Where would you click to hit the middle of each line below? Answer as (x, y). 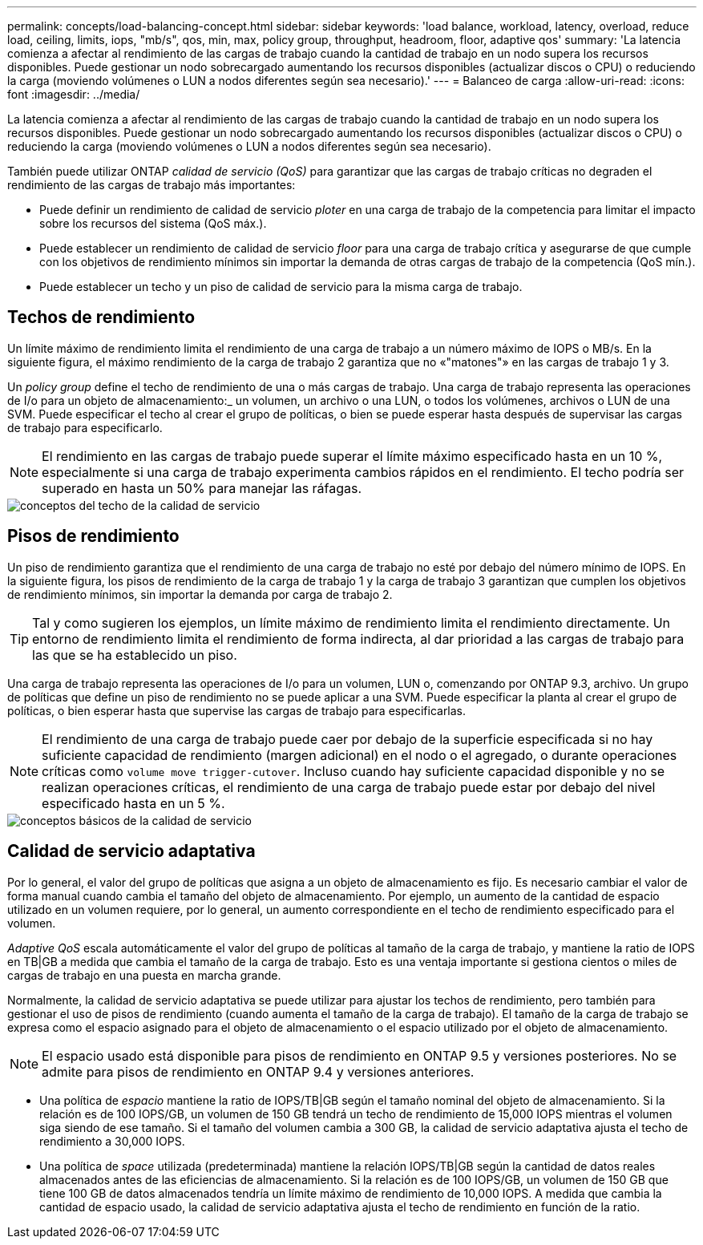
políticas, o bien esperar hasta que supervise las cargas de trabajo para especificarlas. (237, 710)
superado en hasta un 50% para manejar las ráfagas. (202, 488)
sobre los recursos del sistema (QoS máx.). (153, 223)
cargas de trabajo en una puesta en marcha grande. (144, 975)
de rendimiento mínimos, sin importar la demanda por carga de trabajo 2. (200, 594)
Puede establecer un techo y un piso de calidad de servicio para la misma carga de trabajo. (281, 287)
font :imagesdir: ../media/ (74, 94)
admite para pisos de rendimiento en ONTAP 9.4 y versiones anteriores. (258, 1071)
